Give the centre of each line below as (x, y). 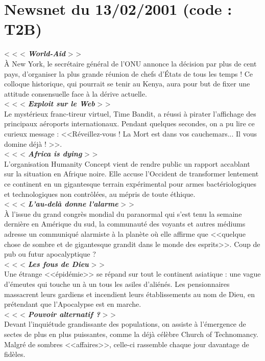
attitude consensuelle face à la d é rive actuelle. (76, 93)
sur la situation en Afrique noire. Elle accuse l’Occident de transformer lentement (131, 174)
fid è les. (15, 354)
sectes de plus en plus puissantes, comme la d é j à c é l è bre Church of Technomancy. (131, 334)
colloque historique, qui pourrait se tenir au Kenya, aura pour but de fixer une (127, 84)
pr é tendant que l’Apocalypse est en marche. (73, 304)
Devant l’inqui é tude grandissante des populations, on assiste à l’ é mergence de (125, 324)
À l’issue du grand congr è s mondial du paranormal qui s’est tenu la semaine (123, 213)
